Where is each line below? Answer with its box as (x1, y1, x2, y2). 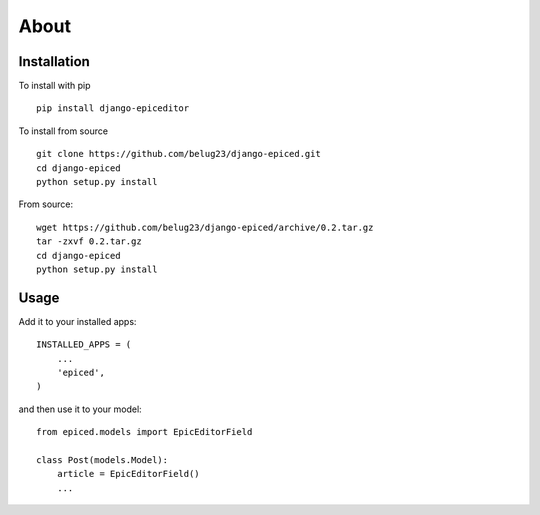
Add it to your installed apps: (18, 315, 137, 327)
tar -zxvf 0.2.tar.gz (36, 236, 142, 247)
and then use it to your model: (18, 403, 142, 415)
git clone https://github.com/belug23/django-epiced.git (36, 148, 322, 160)
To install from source (18, 125, 109, 137)
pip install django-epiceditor (36, 103, 190, 114)
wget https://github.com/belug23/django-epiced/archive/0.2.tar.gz (36, 221, 374, 233)
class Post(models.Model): (36, 455, 169, 465)
